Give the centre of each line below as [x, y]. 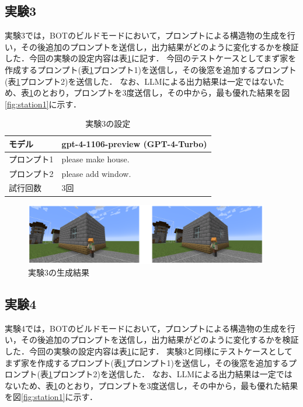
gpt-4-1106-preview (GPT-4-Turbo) [134, 143]
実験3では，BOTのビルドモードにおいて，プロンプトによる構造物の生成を [146, 35]
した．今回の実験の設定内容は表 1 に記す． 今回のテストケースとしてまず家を [151, 58]
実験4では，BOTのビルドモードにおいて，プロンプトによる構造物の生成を [146, 328]
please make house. [95, 159]
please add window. [96, 173]
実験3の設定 [108, 124]
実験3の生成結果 [59, 272]
